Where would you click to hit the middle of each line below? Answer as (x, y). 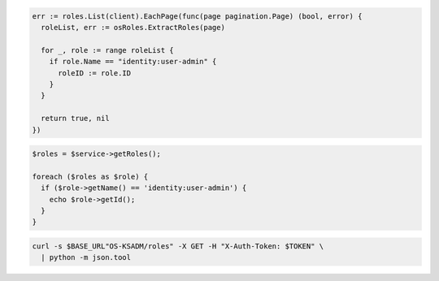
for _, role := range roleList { (107, 50)
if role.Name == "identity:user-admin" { (133, 62)
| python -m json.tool (86, 257)
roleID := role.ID (95, 73)
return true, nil (75, 119)
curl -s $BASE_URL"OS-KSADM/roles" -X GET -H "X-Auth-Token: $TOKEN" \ (178, 246)
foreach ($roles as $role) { (90, 176)
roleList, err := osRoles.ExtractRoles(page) (133, 27)
